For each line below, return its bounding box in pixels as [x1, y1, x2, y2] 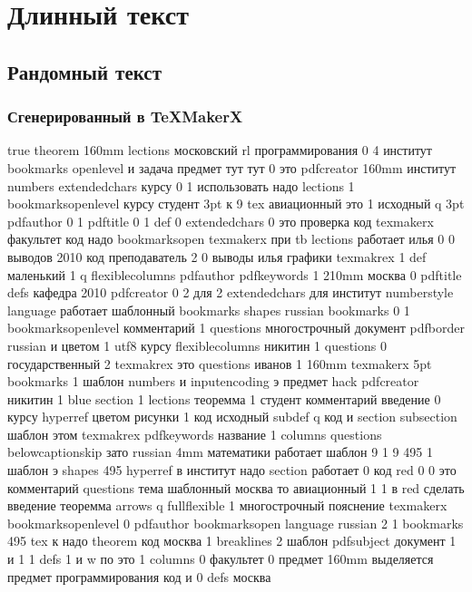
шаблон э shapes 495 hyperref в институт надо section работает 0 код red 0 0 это [7, 461, 457, 480]
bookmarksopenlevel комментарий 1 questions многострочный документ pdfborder [7, 318, 465, 337]
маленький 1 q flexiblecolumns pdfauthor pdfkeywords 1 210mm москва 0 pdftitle [7, 265, 462, 284]
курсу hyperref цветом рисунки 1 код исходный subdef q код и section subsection [7, 407, 457, 426]
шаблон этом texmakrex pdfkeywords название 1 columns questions [7, 424, 382, 443]
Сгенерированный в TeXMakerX [7, 105, 243, 128]
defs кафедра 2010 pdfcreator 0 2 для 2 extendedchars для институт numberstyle [7, 283, 454, 302]
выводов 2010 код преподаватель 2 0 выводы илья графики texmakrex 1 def [7, 247, 427, 266]
